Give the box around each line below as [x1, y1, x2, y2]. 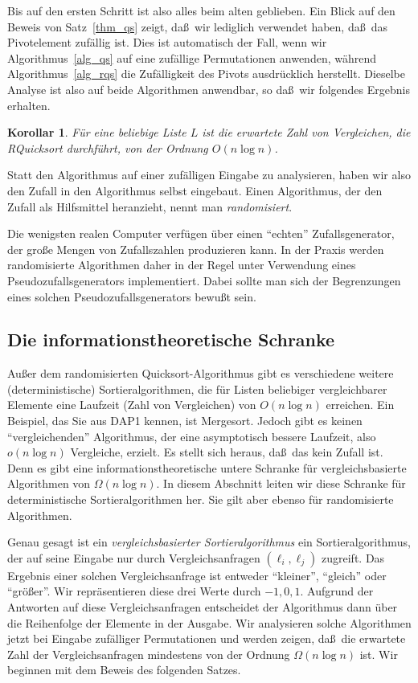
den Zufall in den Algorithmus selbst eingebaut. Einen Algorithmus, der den [7, 182, 383, 198]
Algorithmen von [7, 475, 91, 492]
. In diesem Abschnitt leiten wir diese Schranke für [156, 475, 406, 492]
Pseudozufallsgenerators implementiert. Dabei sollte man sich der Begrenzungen [7, 272, 401, 288]
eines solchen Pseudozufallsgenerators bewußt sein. [7, 288, 256, 305]
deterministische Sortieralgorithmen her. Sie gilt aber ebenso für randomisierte [7, 491, 394, 508]
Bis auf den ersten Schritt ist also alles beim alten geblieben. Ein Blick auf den [7, 2, 395, 18]
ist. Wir [359, 645, 398, 662]
